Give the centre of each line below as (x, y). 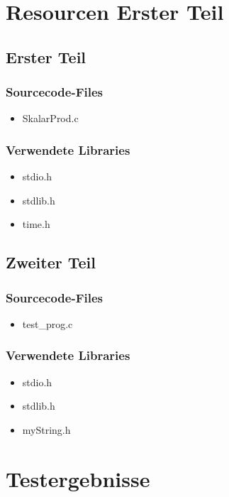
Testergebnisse (78, 478)
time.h (36, 224)
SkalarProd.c (50, 118)
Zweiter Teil (51, 262)
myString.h (46, 429)
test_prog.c (48, 323)
